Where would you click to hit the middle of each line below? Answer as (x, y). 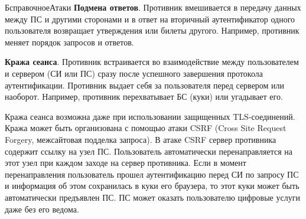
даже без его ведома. (42, 209)
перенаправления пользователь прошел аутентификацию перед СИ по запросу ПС (152, 174)
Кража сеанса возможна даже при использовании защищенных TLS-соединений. (150, 116)
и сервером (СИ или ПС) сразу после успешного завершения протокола (134, 73)
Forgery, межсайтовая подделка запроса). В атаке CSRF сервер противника (141, 139)
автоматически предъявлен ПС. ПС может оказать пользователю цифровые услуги (152, 197)
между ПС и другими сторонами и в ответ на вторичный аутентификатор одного (150, 19)
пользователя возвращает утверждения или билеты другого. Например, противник (152, 30)
